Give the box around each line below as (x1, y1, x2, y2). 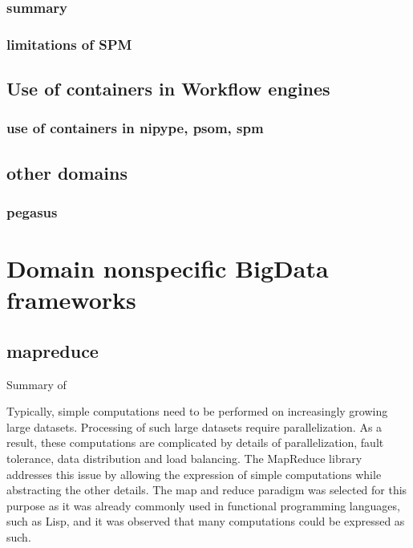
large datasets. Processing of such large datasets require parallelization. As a (6, 418, 383, 435)
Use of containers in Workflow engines (6, 76, 330, 101)
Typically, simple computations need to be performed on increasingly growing (6, 403, 388, 420)
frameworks (6, 283, 136, 316)
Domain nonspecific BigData (6, 252, 329, 285)
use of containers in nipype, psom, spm (6, 118, 264, 138)
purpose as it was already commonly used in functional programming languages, (6, 497, 400, 513)
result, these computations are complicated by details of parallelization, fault (6, 434, 384, 451)
